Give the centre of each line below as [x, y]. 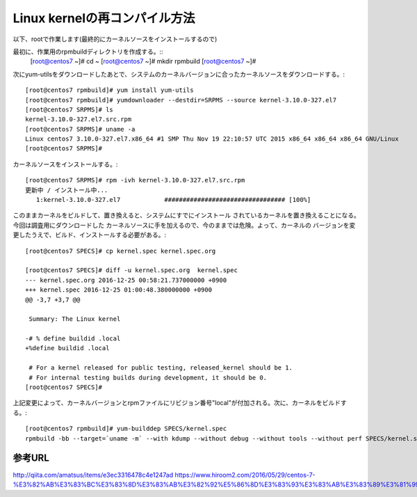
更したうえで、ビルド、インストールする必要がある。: [90, 235]
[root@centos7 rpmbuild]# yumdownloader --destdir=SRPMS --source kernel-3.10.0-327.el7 [181, 100]
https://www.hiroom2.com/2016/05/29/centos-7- [245, 475]
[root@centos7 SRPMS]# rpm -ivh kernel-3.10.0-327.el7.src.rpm [135, 180]
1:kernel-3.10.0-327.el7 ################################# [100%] [173, 200]
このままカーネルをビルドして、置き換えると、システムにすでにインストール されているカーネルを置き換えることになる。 [187, 215]
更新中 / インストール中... [67, 190]
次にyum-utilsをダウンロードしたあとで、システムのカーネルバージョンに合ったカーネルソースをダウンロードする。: [179, 74]
